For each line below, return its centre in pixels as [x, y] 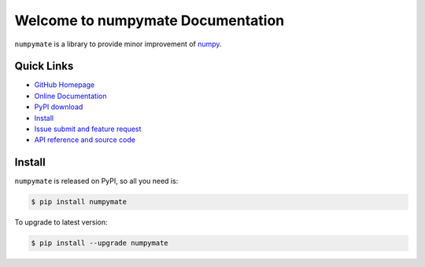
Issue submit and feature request [88, 129]
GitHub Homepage [65, 85]
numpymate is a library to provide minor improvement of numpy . [118, 44]
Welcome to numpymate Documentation [150, 20]
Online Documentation [70, 96]
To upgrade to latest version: [61, 222]
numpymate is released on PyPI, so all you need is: [96, 181]
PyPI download [59, 107]
